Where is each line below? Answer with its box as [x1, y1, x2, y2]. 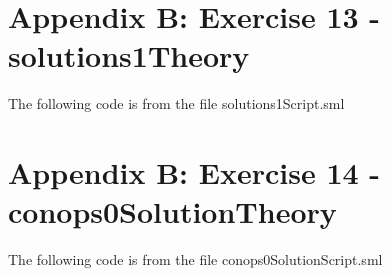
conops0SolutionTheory [8, 191, 337, 232]
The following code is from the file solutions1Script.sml [8, 93, 345, 114]
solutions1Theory [8, 35, 250, 76]
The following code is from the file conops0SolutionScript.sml [8, 249, 383, 270]
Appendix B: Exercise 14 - [8, 152, 381, 193]
